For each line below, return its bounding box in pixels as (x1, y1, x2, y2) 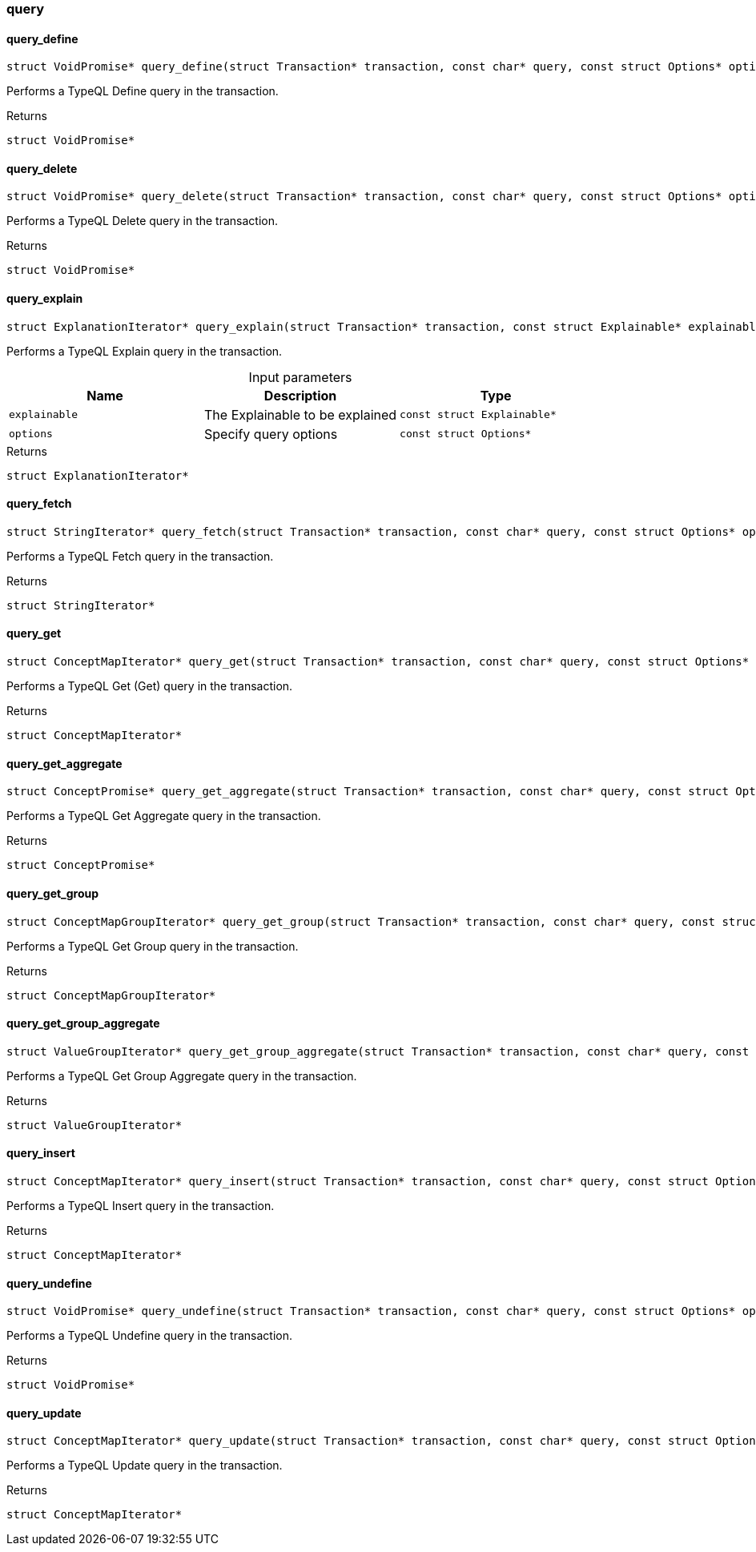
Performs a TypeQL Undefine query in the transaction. (6, 1329, 293, 1343)
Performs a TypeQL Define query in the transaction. (6, 84, 279, 99)
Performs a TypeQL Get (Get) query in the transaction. (6, 679, 293, 694)
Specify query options (204, 425, 338, 442)
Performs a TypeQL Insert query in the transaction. (6, 1198, 275, 1212)
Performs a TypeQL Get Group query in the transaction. (6, 939, 299, 953)
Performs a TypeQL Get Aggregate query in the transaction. (6, 809, 321, 823)
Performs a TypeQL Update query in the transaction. (6, 1458, 283, 1473)
